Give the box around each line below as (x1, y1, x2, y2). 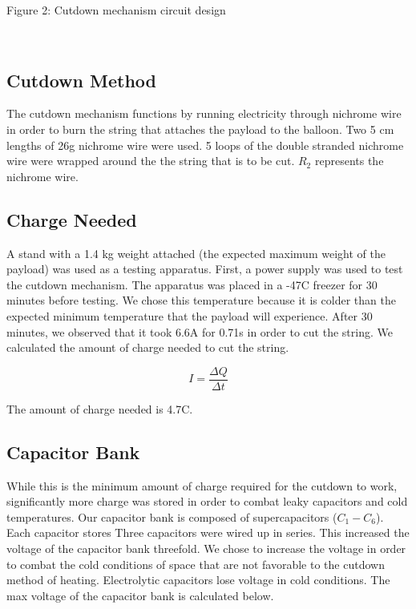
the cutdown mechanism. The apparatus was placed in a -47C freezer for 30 (6, 276, 378, 292)
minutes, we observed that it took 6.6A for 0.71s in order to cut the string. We (6, 323, 393, 340)
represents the (314, 152, 384, 169)
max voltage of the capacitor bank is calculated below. (6, 587, 274, 603)
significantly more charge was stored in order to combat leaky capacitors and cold (6, 493, 408, 510)
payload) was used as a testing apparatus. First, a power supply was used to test (6, 260, 403, 277)
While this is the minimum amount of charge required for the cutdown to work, (6, 477, 398, 494)
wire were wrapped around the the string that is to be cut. (6, 152, 295, 169)
